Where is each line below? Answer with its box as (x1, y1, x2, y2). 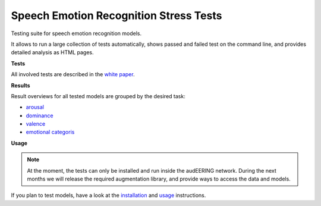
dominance (26, 112, 53, 119)
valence (26, 120, 46, 127)
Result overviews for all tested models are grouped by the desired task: (11, 92, 185, 99)
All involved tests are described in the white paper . (11, 71, 135, 78)
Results (11, 82, 30, 89)
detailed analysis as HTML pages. (11, 49, 94, 56)
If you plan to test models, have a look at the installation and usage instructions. (11, 192, 206, 199)
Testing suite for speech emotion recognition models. (11, 30, 142, 37)
